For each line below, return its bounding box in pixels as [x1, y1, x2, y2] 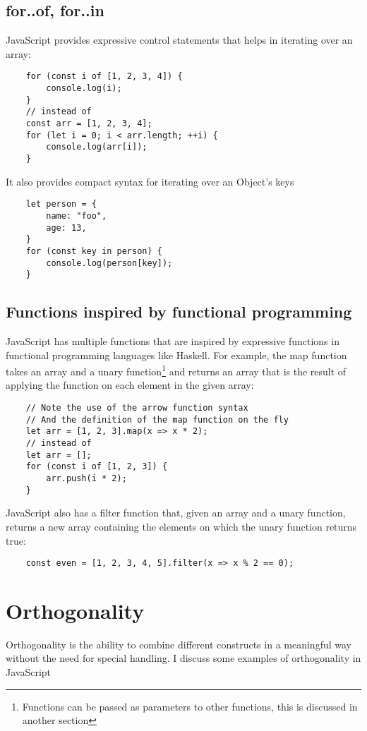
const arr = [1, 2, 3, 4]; [25, 119, 152, 129]
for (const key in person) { [25, 246, 162, 256]
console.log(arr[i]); [46, 142, 148, 152]
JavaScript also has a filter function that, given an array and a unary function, [6, 505, 346, 520]
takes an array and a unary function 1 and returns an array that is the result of [6, 362, 347, 378]
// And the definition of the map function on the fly [25, 414, 289, 425]
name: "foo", [46, 210, 107, 221]
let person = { [25, 199, 97, 210]
